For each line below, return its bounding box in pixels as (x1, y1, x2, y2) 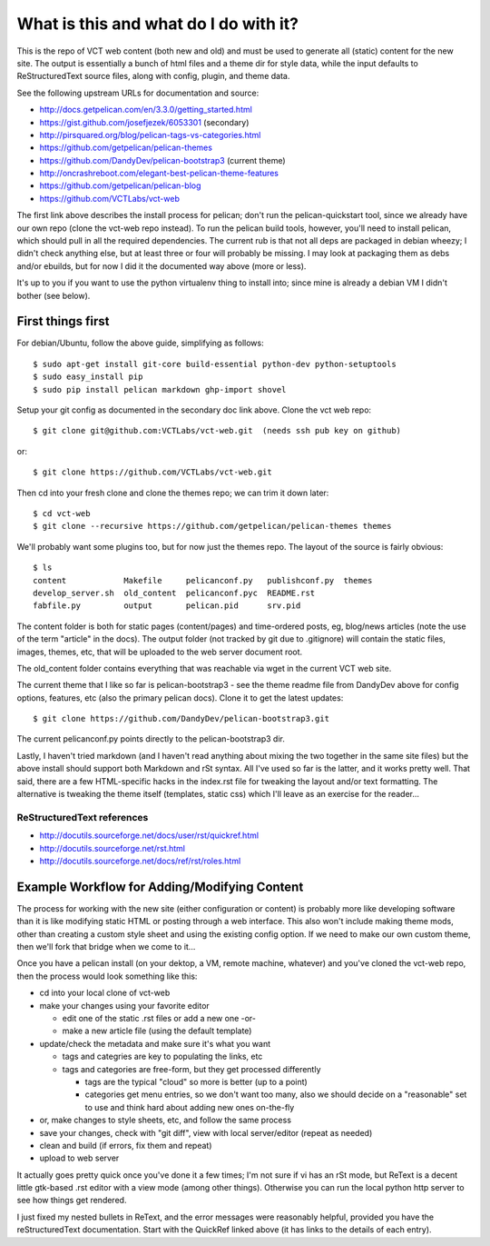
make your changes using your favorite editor (39, 1000, 211, 1011)
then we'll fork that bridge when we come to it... (16, 942, 196, 952)
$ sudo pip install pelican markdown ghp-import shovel (33, 384, 287, 394)
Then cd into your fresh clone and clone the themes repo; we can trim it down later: (16, 487, 329, 498)
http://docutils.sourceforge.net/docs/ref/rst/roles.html (39, 855, 241, 866)
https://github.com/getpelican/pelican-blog (39, 180, 201, 191)
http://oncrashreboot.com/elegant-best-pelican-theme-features (39, 168, 279, 179)
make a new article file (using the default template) (62, 1025, 252, 1036)
